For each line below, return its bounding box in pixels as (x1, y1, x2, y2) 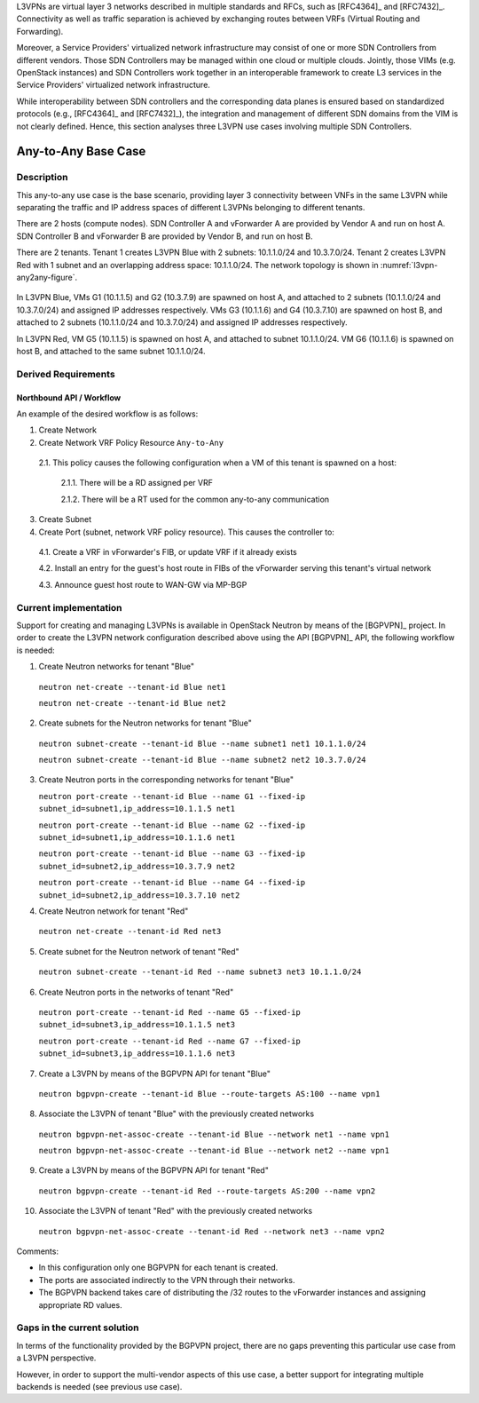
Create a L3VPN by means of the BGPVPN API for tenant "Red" (38, 1165, 270, 1176)
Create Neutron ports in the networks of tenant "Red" (38, 987, 234, 997)
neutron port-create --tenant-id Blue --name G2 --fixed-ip (38, 820, 306, 830)
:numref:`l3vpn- (380, 259, 438, 270)
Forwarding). (16, 26, 64, 36)
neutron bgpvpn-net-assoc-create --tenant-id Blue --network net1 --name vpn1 (38, 1129, 390, 1139)
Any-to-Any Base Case (16, 144, 146, 159)
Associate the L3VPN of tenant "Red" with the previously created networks (38, 1206, 313, 1217)
